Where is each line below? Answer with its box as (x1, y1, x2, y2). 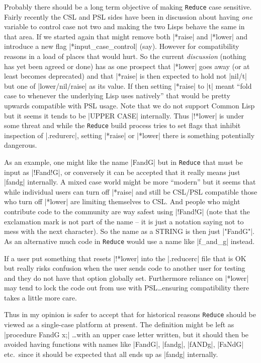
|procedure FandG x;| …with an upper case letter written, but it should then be (4, 329, 249, 339)
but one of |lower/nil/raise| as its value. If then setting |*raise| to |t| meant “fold (4, 80, 252, 91)
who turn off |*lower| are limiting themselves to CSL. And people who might (4, 196, 240, 207)
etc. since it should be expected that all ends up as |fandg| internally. (4, 348, 218, 359)
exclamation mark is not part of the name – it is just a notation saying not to (4, 216, 244, 226)
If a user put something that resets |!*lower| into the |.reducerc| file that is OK (4, 253, 246, 263)
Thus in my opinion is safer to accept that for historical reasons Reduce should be (4, 309, 256, 320)
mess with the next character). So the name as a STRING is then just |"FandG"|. (4, 226, 254, 236)
